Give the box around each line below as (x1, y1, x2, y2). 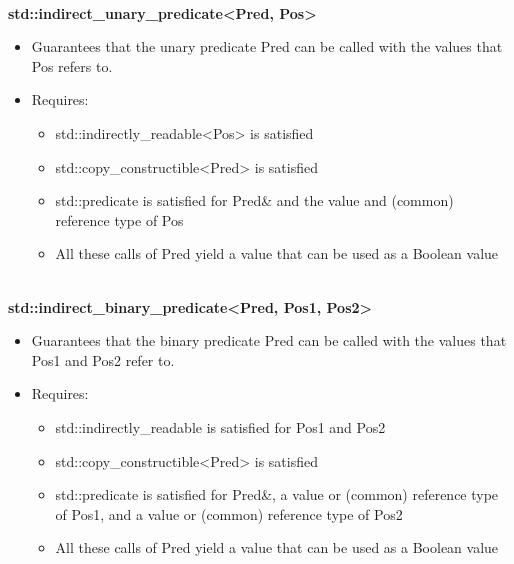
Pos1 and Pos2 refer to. (31, 349, 175, 370)
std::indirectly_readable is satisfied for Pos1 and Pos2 (55, 416, 386, 437)
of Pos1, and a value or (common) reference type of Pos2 (55, 503, 403, 524)
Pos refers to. (31, 55, 113, 76)
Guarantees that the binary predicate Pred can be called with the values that (31, 330, 507, 351)
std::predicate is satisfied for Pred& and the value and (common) (55, 190, 454, 211)
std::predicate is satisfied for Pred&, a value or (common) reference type (55, 484, 499, 505)
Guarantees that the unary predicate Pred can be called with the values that (31, 36, 503, 57)
